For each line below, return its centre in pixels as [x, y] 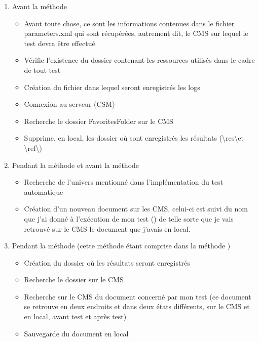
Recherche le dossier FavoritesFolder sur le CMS [99, 121]
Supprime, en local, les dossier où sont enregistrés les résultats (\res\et [134, 138]
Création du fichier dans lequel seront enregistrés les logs [112, 87]
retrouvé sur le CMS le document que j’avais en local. [107, 228]
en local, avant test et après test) [75, 316]
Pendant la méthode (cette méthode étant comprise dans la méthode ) [121, 246]
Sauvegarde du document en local [76, 333]
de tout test [42, 70]
